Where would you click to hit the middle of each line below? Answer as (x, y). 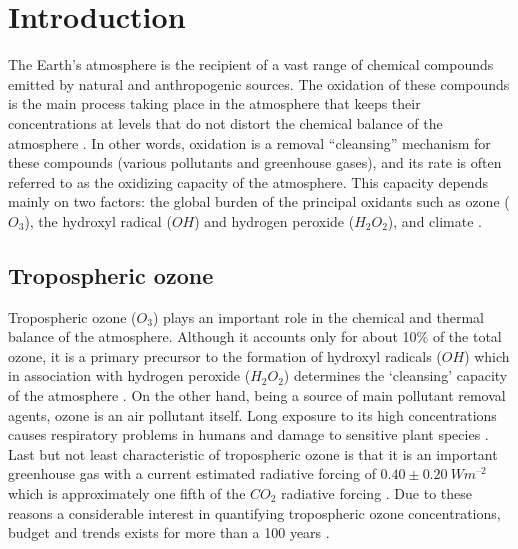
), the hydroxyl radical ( (98, 220)
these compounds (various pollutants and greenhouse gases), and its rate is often (255, 162)
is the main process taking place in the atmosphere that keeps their (214, 103)
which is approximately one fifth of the (127, 493)
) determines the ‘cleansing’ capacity (395, 375)
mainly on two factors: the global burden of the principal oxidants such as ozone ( (259, 201)
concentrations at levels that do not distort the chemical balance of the (225, 122)
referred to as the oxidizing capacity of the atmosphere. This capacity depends (248, 181)
